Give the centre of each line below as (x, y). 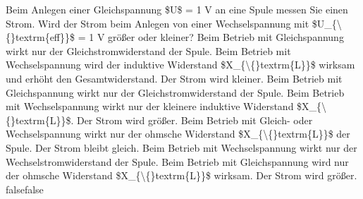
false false (25, 189)
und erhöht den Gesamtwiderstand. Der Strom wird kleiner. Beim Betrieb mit (174, 78)
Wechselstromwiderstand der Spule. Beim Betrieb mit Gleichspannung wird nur (177, 161)
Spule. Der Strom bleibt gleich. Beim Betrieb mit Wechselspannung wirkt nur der (181, 147)
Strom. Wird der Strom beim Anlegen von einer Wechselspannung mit (158, 23)
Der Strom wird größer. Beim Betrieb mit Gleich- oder (195, 120)
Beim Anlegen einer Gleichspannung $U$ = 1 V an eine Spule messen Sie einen (177, 9)
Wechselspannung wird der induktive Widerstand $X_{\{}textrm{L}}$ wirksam (180, 65)
